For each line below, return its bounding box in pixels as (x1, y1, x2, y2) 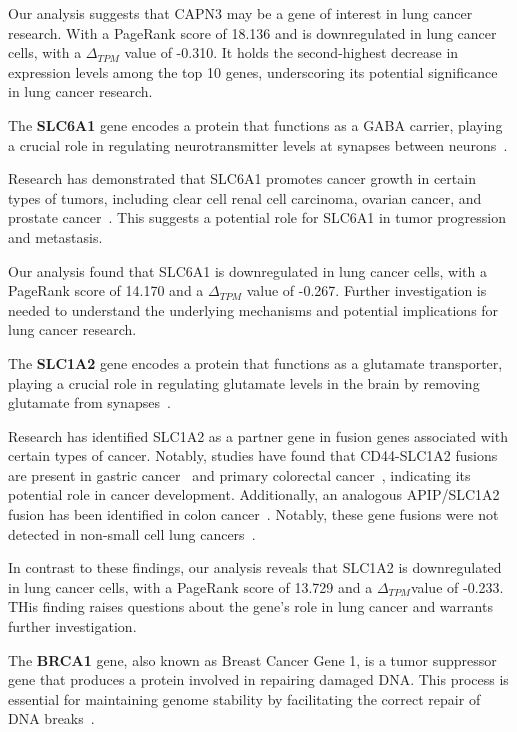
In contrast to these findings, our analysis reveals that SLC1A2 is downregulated (8, 557, 502, 578)
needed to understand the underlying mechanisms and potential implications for (8, 299, 499, 320)
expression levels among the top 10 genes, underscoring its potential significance (8, 61, 498, 82)
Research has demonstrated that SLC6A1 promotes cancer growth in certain (8, 168, 476, 189)
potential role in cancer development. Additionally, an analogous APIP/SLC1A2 (8, 484, 500, 505)
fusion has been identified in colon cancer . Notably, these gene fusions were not (8, 504, 499, 525)
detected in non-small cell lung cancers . (8, 523, 256, 544)
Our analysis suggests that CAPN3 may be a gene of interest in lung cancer (8, 3, 473, 23)
